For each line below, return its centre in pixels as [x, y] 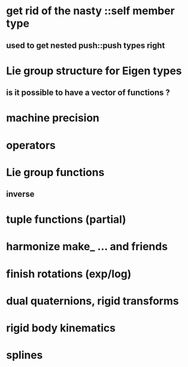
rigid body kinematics [61, 328]
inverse [20, 194]
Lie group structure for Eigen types [94, 71]
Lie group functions [55, 172]
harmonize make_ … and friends [87, 247]
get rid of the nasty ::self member [90, 11]
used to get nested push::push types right [85, 45]
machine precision [53, 118]
